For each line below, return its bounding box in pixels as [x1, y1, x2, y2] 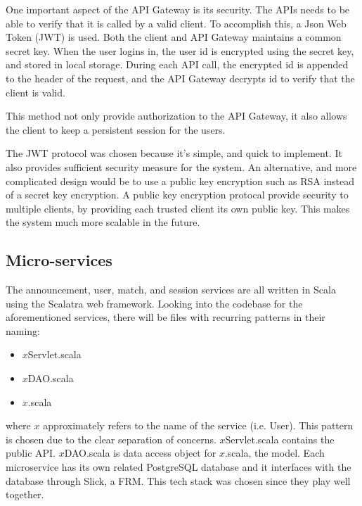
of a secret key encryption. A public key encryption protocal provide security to [6, 187, 349, 202]
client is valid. [6, 84, 65, 99]
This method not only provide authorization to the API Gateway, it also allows [6, 108, 347, 123]
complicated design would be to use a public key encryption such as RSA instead [6, 173, 355, 188]
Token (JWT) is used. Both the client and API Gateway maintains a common [6, 30, 342, 44]
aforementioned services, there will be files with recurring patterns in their [6, 310, 325, 324]
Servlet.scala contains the [225, 431, 335, 446]
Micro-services [6, 249, 112, 271]
